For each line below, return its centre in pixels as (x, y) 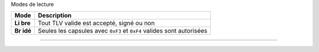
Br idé (23, 31)
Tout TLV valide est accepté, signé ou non (96, 23)
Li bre (22, 23)
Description (55, 16)
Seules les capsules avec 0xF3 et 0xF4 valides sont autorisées (123, 31)
